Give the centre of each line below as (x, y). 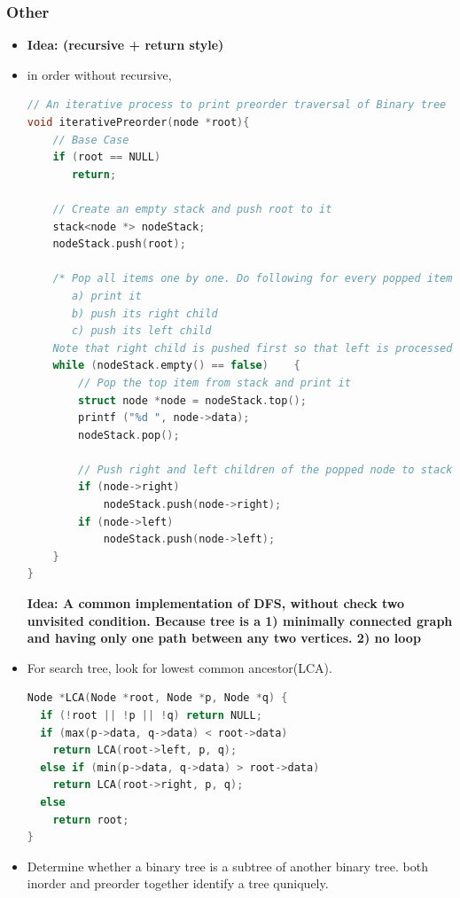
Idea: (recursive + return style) (125, 45)
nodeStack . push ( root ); (119, 244)
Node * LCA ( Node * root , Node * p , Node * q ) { (157, 698)
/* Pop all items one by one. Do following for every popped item (253, 279)
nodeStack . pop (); (129, 435)
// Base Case (91, 140)
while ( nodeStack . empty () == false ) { (176, 366)
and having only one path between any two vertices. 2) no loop (224, 638)
